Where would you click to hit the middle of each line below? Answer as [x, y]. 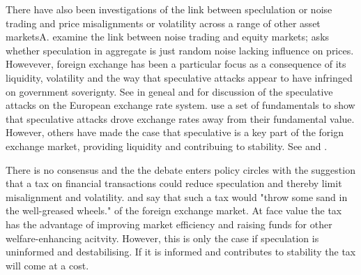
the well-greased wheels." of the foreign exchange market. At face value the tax [174, 210]
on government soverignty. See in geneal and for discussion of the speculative [169, 91]
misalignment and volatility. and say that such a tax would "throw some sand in [177, 196]
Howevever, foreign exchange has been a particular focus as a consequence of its [176, 64]
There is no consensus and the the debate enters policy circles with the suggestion [180, 169]
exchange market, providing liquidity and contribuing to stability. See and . [167, 146]
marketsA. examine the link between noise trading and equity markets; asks [168, 37]
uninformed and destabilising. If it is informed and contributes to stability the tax [181, 252]
